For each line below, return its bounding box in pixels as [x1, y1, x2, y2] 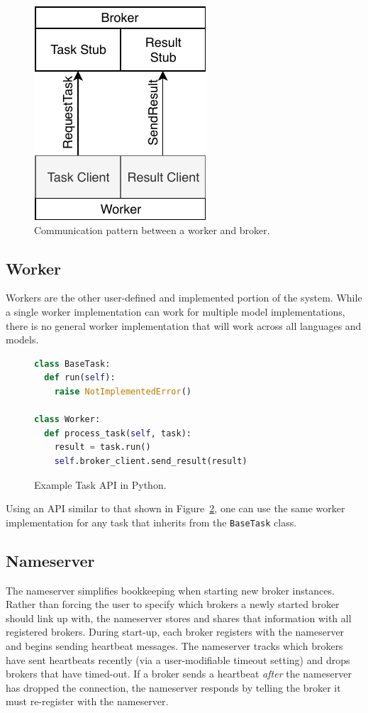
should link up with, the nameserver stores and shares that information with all [6, 610, 352, 625]
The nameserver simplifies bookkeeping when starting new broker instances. [6, 582, 335, 597]
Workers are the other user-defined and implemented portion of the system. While [6, 290, 362, 305]
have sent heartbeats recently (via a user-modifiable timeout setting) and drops [6, 652, 350, 667]
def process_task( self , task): [44, 428, 191, 438]
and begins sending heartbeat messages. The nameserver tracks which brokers [6, 638, 343, 653]
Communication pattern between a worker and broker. [34, 222, 270, 237]
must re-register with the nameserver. [6, 694, 169, 709]
